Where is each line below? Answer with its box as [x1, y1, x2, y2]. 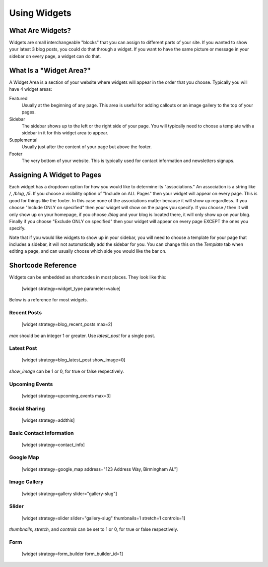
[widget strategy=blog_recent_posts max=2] [21, 321, 113, 327]
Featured [9, 95, 28, 101]
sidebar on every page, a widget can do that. [9, 53, 101, 59]
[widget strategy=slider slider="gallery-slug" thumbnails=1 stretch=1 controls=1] [21, 515, 186, 521]
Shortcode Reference [9, 261, 77, 270]
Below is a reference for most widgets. [9, 297, 88, 303]
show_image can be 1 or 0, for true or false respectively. [9, 368, 124, 374]
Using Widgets [9, 7, 71, 18]
